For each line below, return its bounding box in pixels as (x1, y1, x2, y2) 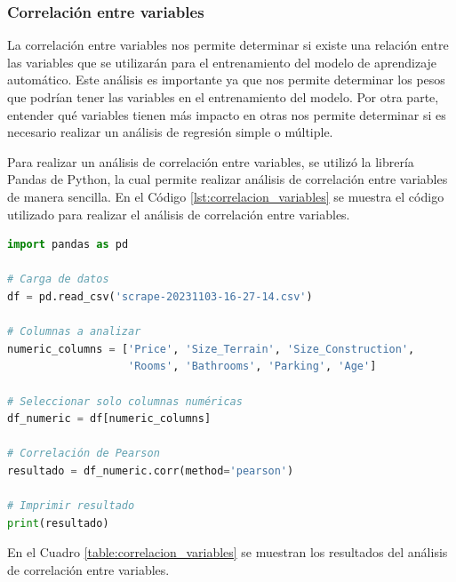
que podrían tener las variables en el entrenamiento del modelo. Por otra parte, (7, 88, 439, 106)
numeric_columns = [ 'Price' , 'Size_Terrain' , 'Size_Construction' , (7, 342, 415, 355)
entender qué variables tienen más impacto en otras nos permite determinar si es (7, 105, 446, 124)
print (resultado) (7, 516, 109, 530)
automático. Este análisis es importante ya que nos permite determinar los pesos (7, 70, 445, 89)
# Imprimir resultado (7, 499, 135, 513)
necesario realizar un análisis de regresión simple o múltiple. (7, 123, 333, 141)
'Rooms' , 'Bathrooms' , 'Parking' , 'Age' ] (128, 360, 377, 373)
